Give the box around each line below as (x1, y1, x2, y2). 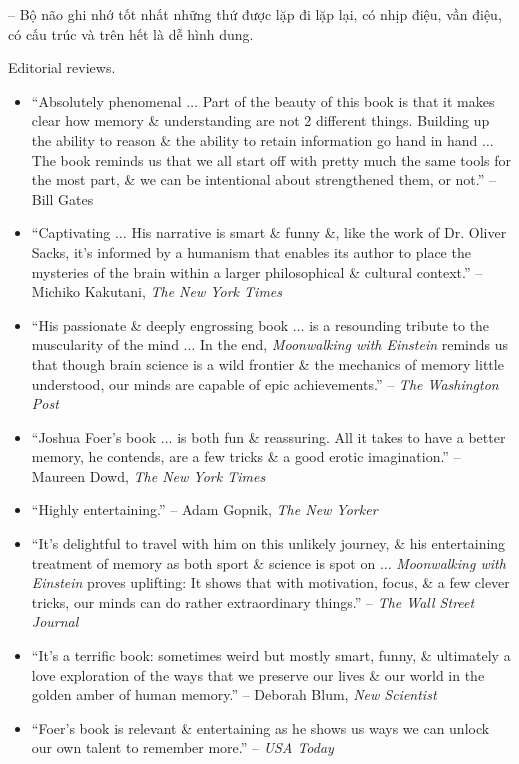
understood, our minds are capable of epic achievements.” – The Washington (31, 373, 499, 394)
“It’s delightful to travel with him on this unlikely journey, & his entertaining (31, 533, 506, 554)
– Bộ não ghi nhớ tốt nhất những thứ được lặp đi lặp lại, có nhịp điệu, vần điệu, (8, 4, 502, 24)
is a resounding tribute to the (309, 314, 490, 335)
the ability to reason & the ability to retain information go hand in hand (31, 129, 478, 150)
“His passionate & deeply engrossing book (31, 314, 289, 335)
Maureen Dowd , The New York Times (31, 465, 266, 486)
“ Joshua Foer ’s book (31, 426, 157, 447)
